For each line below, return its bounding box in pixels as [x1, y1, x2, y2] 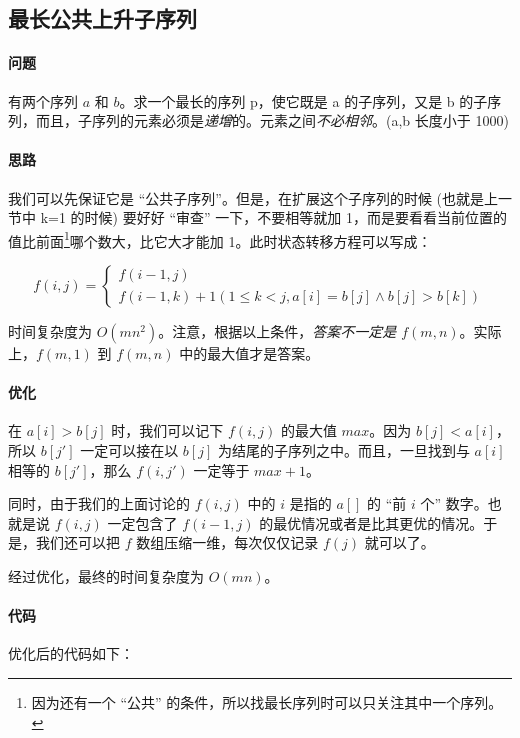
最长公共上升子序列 [8, 3, 197, 34]
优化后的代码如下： [8, 643, 134, 664]
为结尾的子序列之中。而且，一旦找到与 [217, 439, 470, 460]
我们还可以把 [35, 532, 120, 553]
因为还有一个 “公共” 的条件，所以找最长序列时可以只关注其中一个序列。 [31, 691, 503, 712]
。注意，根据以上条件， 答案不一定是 [158, 321, 397, 341]
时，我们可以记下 [111, 420, 224, 441]
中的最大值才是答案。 [179, 343, 320, 363]
